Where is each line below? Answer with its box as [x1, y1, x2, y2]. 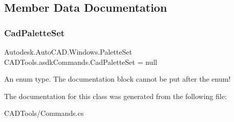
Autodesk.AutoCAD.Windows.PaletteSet [4, 46, 132, 57]
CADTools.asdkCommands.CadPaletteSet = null [4, 56, 157, 67]
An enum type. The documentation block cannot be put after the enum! [4, 74, 231, 84]
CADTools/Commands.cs [4, 108, 84, 118]
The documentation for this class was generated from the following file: [4, 90, 227, 101]
